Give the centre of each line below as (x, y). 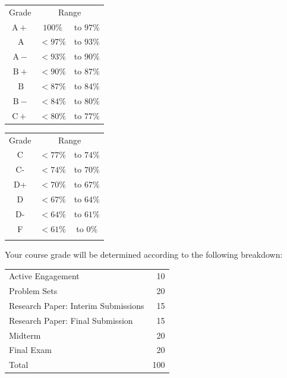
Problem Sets (33, 291)
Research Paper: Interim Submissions (77, 305)
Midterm (25, 335)
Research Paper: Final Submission (71, 320)
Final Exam (30, 350)
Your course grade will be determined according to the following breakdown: (144, 254)
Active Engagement (44, 276)
